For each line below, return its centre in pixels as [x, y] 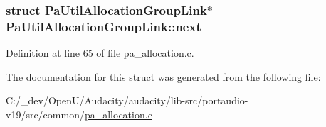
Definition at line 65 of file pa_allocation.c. [100, 53]
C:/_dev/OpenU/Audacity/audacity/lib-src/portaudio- [127, 100]
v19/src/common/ [45, 114]
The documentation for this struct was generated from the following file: [163, 76]
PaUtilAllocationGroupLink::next [104, 26]
